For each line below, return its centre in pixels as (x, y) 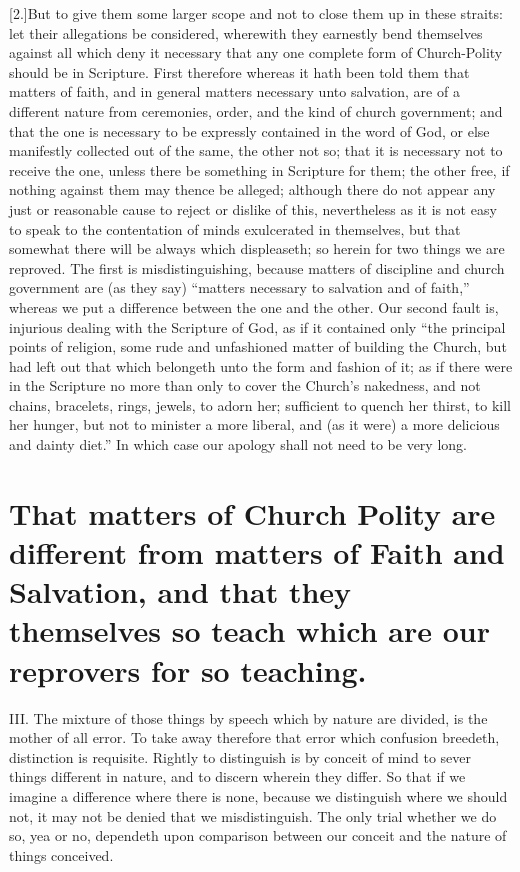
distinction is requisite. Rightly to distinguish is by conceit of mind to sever (240, 756)
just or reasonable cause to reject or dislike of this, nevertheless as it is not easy (253, 208)
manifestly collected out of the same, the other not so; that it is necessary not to (256, 150)
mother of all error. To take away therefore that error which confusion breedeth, (254, 737)
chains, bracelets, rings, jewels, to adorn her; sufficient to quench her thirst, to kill (260, 404)
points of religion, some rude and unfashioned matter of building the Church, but (258, 346)
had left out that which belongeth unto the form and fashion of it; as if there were (261, 365)
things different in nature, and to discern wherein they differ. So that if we (237, 776)
